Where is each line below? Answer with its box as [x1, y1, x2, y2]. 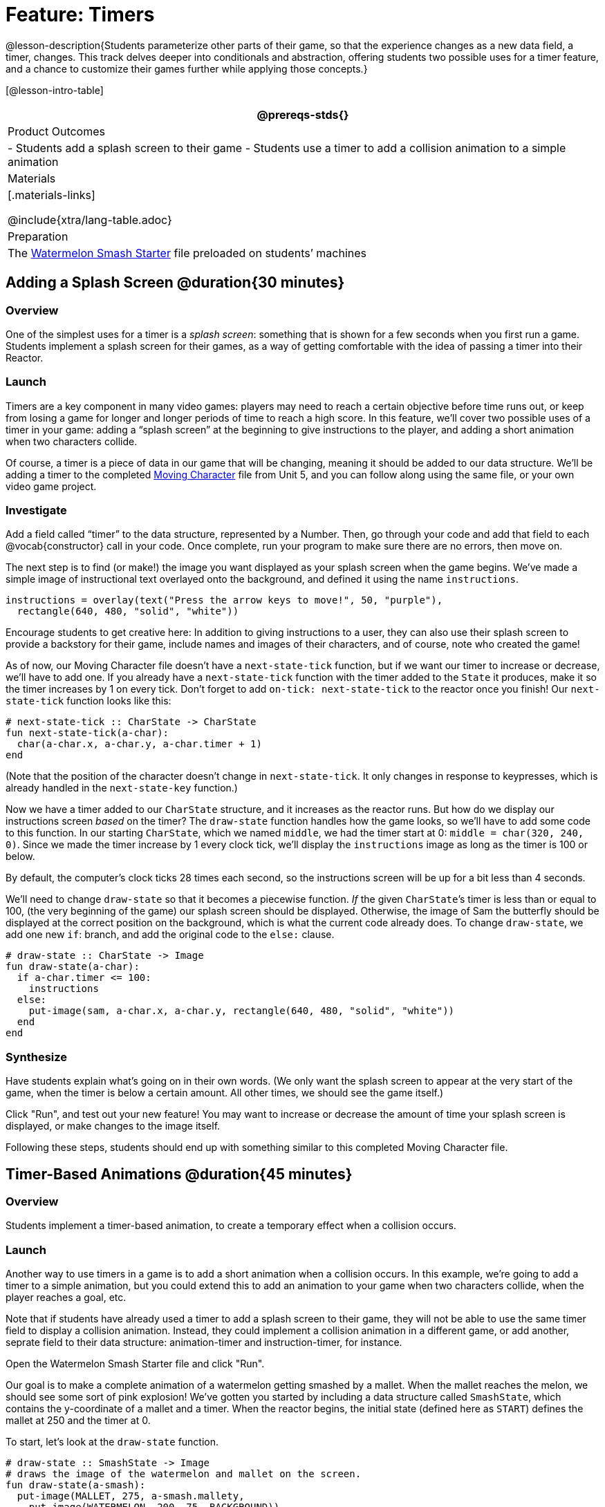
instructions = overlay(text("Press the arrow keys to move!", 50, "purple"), [6, 595, 443, 606]
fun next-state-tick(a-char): [6, 727, 169, 739]
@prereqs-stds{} [257, 107, 349, 122]
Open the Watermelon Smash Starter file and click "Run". [6, 1358, 265, 1370]
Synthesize [6, 1049, 68, 1064]
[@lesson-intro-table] [6, 84, 104, 96]
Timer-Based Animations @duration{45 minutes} [6, 1165, 353, 1183]
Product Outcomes [8, 124, 105, 138]
